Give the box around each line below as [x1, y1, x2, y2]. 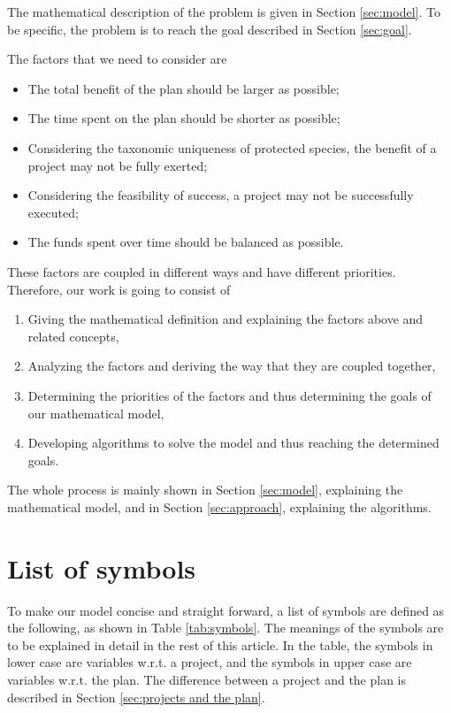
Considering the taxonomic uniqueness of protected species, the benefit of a [27, 138, 437, 157]
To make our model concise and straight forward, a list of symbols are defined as [7, 601, 445, 619]
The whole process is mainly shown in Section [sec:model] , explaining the [7, 480, 403, 499]
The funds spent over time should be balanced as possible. [27, 233, 344, 251]
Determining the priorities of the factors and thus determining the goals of [27, 386, 432, 404]
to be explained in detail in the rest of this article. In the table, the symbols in [7, 635, 433, 654]
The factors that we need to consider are [7, 50, 227, 68]
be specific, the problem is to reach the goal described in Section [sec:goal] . [7, 19, 412, 38]
